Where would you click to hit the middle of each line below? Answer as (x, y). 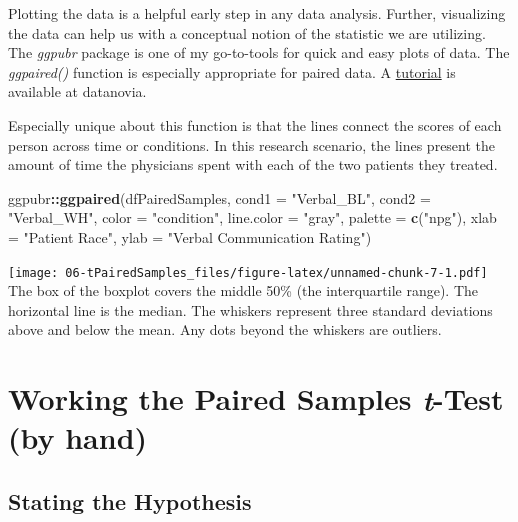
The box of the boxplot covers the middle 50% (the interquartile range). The (243, 290)
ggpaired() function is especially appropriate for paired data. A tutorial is (232, 71)
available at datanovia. (77, 91)
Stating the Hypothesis (130, 500)
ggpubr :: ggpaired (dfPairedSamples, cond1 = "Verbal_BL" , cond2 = (219, 197)
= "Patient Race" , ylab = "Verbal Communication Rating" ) (190, 236)
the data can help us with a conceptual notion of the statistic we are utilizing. (247, 32)
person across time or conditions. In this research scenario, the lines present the (252, 144)
